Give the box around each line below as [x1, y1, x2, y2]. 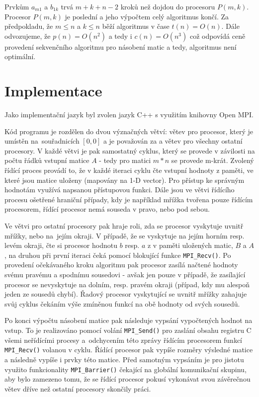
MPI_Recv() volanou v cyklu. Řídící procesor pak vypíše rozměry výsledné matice [4, 344, 253, 355]
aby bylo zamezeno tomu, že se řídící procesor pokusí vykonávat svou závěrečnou [4, 374, 251, 384]
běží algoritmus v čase [102, 21, 170, 31]
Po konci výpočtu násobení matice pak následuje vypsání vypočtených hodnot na [4, 315, 253, 325]
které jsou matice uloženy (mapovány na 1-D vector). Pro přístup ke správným [4, 174, 245, 185]
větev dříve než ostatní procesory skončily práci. [4, 383, 151, 394]
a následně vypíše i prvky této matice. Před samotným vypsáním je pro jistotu [4, 354, 244, 364]
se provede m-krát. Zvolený [171, 155, 254, 165]
